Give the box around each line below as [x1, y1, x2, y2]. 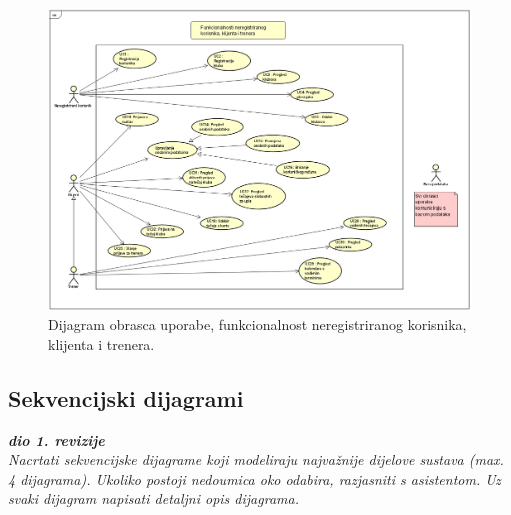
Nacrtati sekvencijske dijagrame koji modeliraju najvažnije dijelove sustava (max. [8, 449, 504, 470]
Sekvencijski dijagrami [8, 382, 244, 413]
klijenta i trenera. [48, 333, 155, 354]
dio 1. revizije [8, 429, 105, 450]
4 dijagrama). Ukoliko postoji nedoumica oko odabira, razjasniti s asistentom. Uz [8, 468, 501, 489]
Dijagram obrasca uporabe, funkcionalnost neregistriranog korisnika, [48, 314, 467, 335]
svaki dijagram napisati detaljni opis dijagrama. [8, 488, 299, 509]
